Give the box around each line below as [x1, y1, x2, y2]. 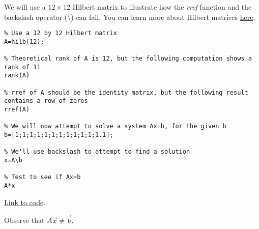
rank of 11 [4, 63, 41, 71]
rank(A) [4, 72, 30, 79]
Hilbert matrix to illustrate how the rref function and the [72, 2, 252, 12]
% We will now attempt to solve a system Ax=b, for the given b [4, 123, 226, 130]
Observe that [4, 215, 45, 225]
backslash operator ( [4, 11, 68, 22]
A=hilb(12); [4, 38, 44, 45]
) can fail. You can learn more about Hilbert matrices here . [71, 11, 255, 22]
